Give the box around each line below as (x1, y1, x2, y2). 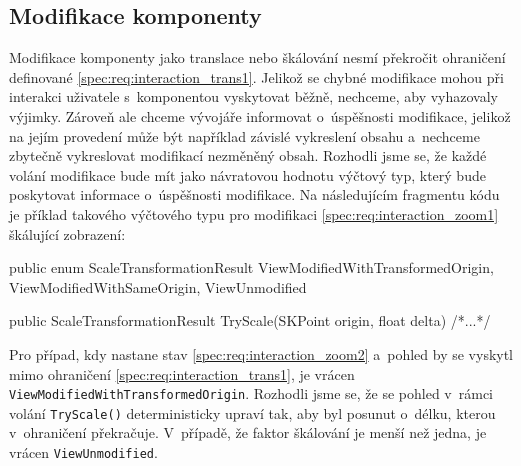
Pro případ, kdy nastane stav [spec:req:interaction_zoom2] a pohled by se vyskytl (9, 343, 514, 364)
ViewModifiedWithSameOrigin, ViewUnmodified (9, 276, 307, 297)
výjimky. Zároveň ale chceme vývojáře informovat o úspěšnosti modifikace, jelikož (9, 105, 511, 126)
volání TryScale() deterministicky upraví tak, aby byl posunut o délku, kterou (9, 402, 496, 423)
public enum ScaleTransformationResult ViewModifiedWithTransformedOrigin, (9, 257, 494, 278)
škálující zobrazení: (9, 223, 126, 244)
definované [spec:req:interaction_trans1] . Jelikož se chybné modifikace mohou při (9, 66, 504, 87)
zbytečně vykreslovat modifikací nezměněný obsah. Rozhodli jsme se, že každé (9, 145, 487, 166)
